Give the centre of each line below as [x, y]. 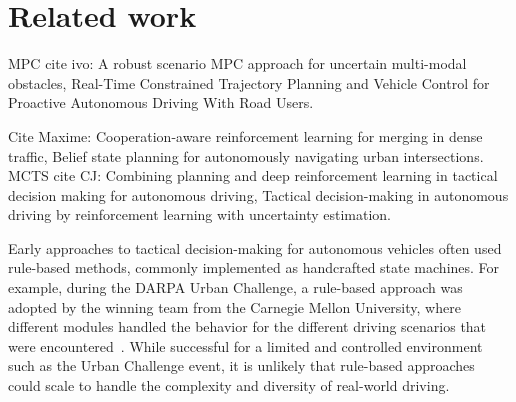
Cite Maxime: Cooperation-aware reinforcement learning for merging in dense [245, 135]
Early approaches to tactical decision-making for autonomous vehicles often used [255, 247]
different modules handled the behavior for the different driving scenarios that [247, 326]
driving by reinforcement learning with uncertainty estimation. [199, 214]
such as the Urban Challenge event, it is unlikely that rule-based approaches [241, 365]
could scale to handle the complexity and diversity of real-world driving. [229, 385]
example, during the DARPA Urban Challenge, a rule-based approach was [235, 287]
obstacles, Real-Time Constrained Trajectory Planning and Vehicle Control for [249, 82]
